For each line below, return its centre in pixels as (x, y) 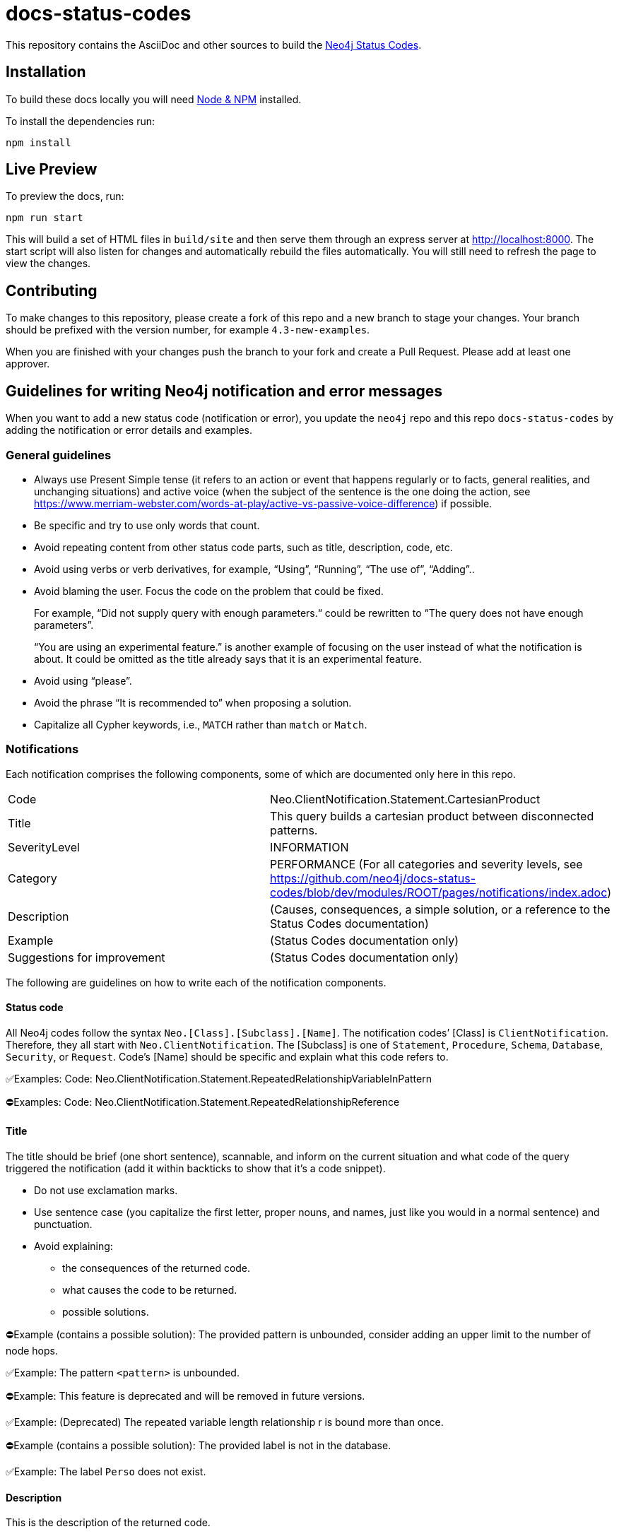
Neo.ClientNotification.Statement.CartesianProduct (405, 799)
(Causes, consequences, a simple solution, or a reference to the (440, 909)
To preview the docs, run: (65, 196)
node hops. (32, 1351)
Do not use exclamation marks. (106, 1191)
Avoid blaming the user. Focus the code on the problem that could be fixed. (209, 591)
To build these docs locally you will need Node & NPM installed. (154, 99)
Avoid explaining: (73, 1246)
